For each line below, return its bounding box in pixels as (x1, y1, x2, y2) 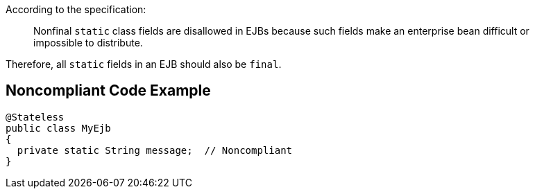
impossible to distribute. (33, 37, 143, 48)
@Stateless (6, 111, 65, 123)
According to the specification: (6, 3, 146, 15)
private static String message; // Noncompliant (17, 144, 293, 156)
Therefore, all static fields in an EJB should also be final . (6, 58, 282, 70)
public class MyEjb (6, 122, 111, 134)
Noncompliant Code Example (6, 82, 211, 100)
